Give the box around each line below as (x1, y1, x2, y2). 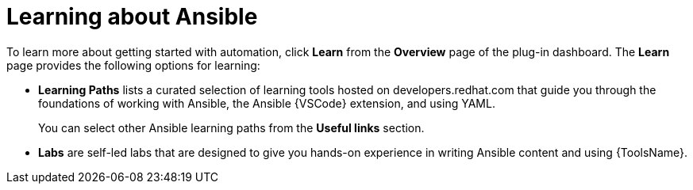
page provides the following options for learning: (6, 58, 260, 72)
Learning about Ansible (6, 3, 258, 30)
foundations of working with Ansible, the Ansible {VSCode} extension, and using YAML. (38, 96, 495, 110)
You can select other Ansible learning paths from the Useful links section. (38, 120, 425, 135)
